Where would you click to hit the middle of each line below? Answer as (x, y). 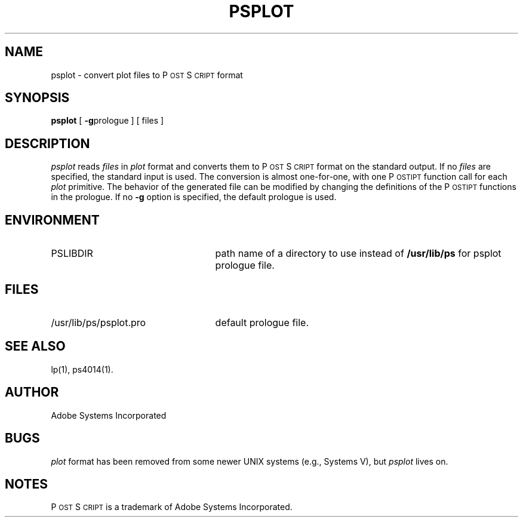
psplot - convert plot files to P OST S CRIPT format (147, 75)
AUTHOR (32, 392)
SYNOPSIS (37, 98)
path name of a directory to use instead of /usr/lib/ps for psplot (358, 254)
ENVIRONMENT (52, 220)
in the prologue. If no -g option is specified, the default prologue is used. (194, 197)
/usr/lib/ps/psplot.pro (99, 322)
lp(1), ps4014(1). (82, 369)
